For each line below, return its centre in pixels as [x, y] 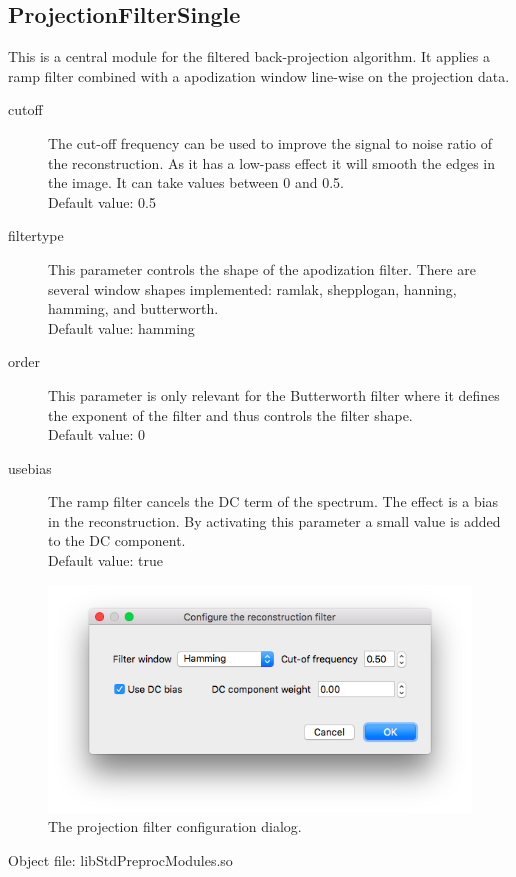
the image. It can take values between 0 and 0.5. [196, 182]
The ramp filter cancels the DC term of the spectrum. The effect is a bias [273, 501]
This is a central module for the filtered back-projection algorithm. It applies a [249, 56]
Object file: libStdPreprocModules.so [120, 859]
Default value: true [105, 560]
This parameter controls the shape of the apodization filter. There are [262, 268]
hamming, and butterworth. [133, 308]
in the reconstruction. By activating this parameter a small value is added [274, 520]
